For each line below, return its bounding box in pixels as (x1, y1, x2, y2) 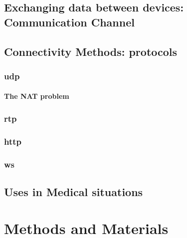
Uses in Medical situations (4, 184, 143, 199)
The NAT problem (4, 91, 69, 101)
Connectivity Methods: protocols (4, 43, 178, 59)
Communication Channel (4, 14, 135, 29)
